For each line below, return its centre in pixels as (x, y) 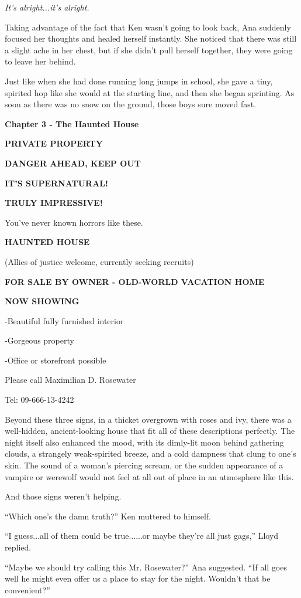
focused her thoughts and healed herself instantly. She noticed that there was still (151, 38)
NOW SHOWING (42, 301)
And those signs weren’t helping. (63, 496)
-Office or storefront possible (56, 360)
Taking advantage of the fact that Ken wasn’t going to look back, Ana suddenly (148, 27)
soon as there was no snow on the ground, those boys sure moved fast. (131, 104)
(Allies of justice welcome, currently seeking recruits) (99, 261)
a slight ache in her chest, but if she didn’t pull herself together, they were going (149, 50)
